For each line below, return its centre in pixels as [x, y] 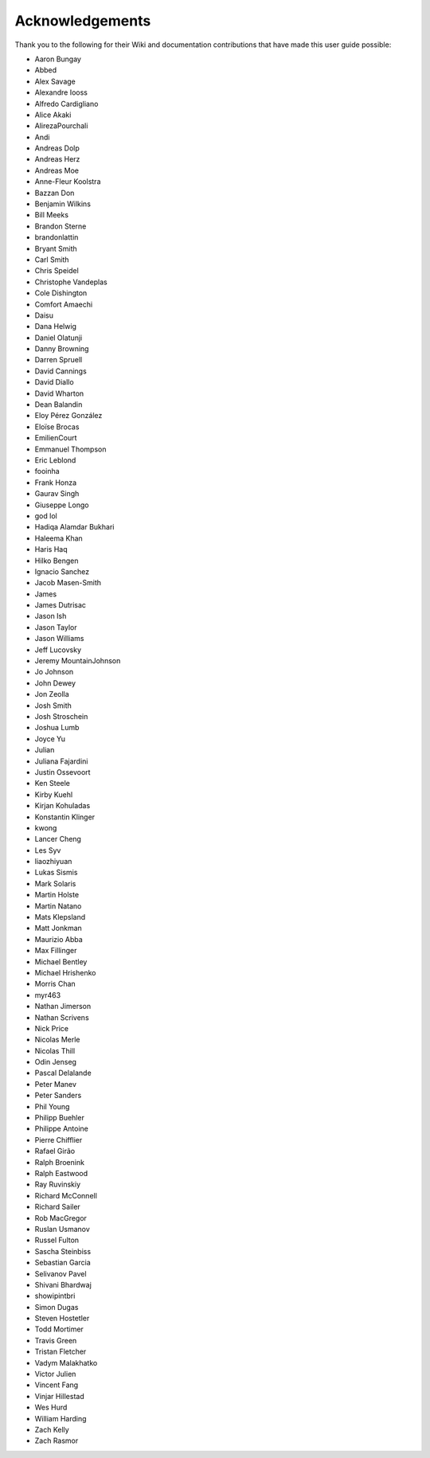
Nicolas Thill [55, 1050]
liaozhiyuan [53, 862]
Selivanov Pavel [61, 1273]
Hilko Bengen [57, 561]
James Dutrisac [61, 605]
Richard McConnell [66, 1195]
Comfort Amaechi [64, 304]
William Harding [61, 1418]
